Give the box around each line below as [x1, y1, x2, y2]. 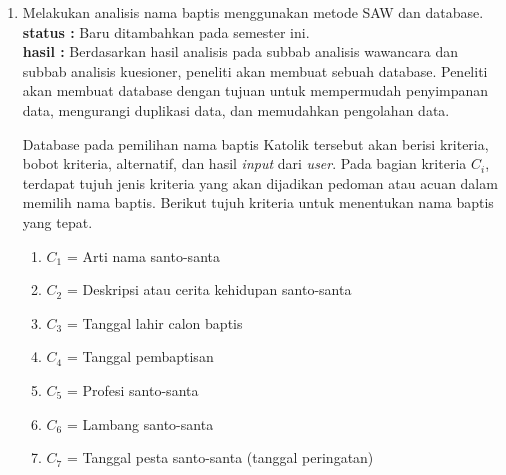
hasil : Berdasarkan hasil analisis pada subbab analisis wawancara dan [22, 41, 458, 62]
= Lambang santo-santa [66, 413, 214, 434]
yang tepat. [22, 211, 93, 232]
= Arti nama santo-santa [66, 245, 220, 266]
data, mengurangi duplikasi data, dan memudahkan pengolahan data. [22, 99, 450, 120]
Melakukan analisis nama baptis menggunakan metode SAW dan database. [22, 2, 484, 22]
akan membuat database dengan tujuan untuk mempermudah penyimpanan [22, 80, 489, 101]
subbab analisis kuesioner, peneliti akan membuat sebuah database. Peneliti [22, 60, 488, 81]
